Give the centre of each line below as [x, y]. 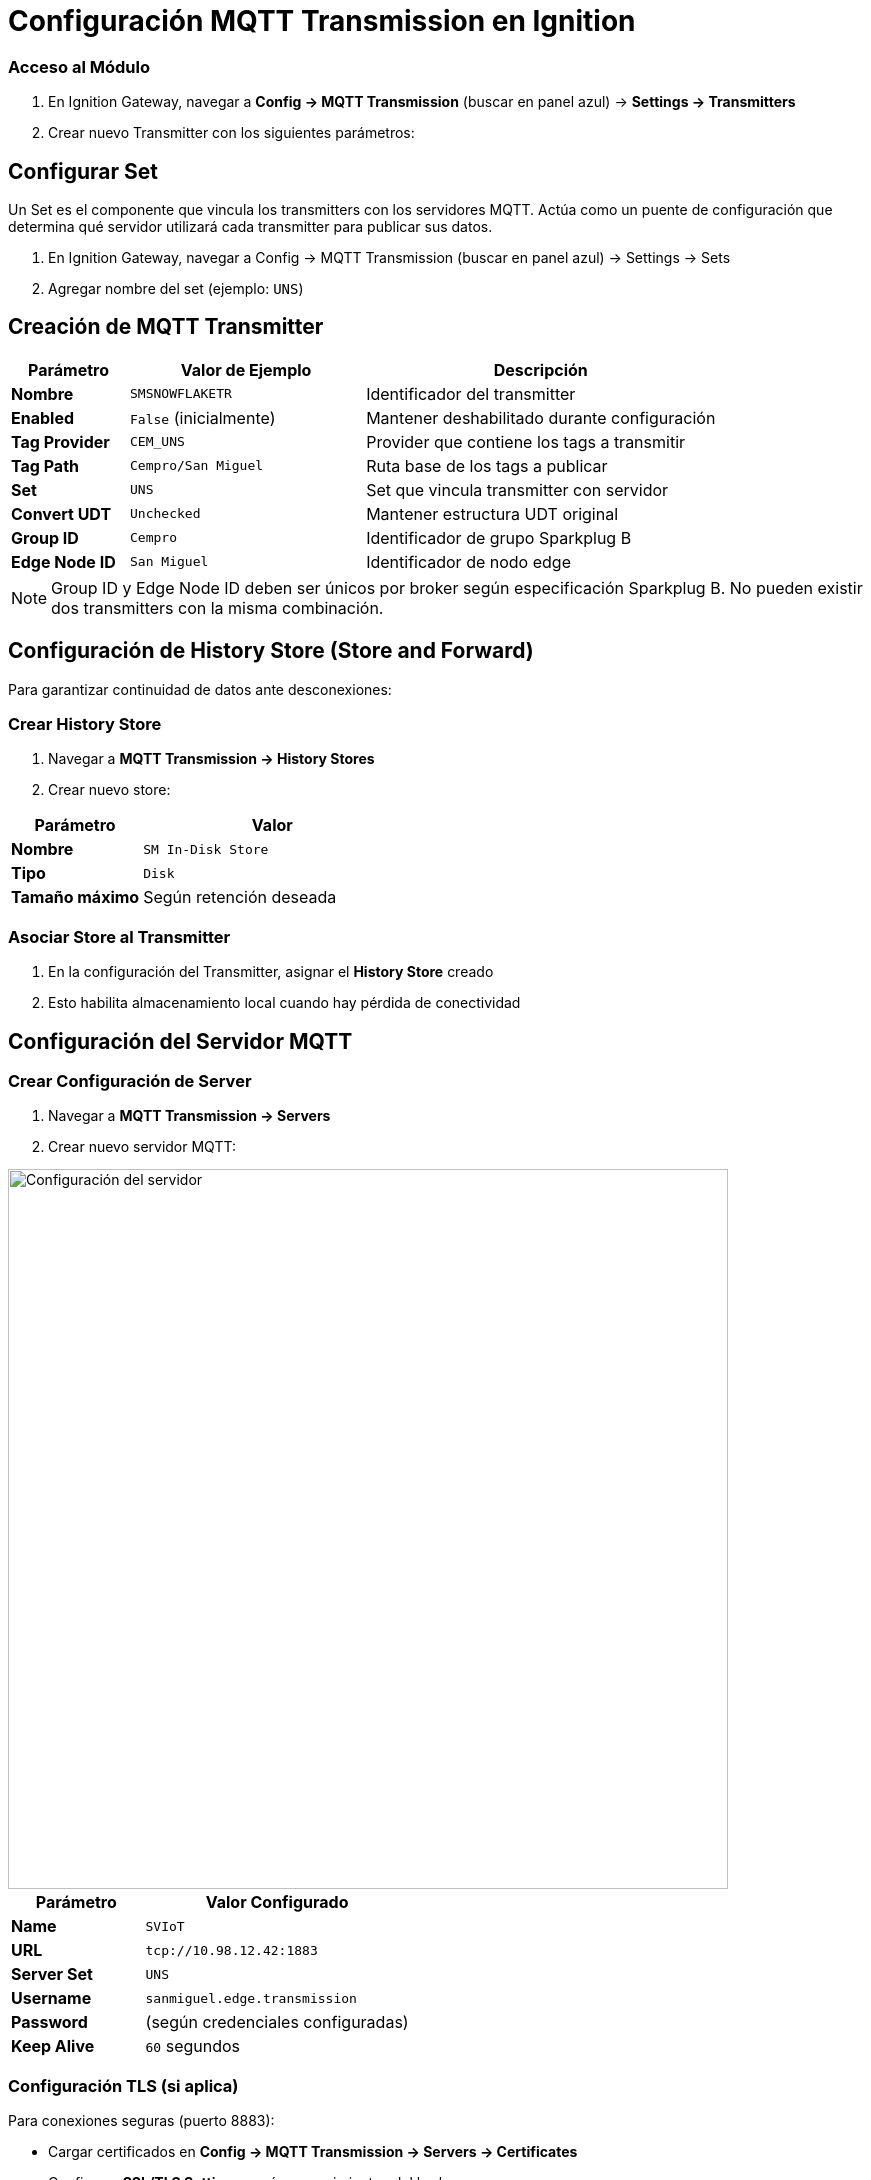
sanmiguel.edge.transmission [251, 1998]
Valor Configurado [277, 1902]
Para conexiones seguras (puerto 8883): [141, 2121]
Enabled [43, 417]
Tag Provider [60, 441]
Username [51, 1998]
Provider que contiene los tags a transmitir [526, 441]
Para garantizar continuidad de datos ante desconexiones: [200, 689]
